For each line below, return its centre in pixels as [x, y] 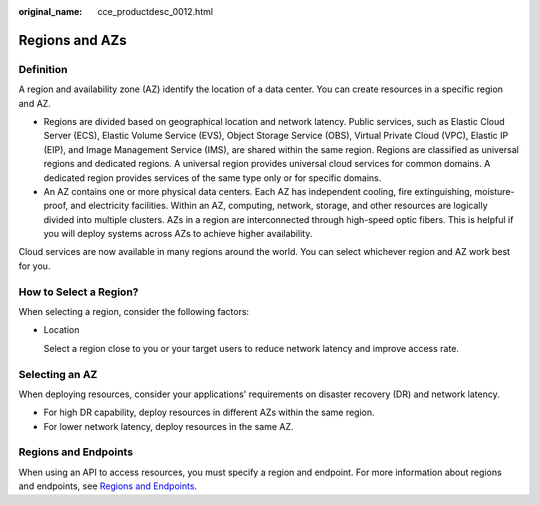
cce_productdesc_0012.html [155, 11]
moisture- [494, 191]
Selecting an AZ [58, 374]
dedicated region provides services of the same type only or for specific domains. [212, 177]
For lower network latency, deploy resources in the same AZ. [168, 426]
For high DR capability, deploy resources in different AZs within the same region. [209, 412]
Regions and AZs [72, 40]
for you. [34, 266]
